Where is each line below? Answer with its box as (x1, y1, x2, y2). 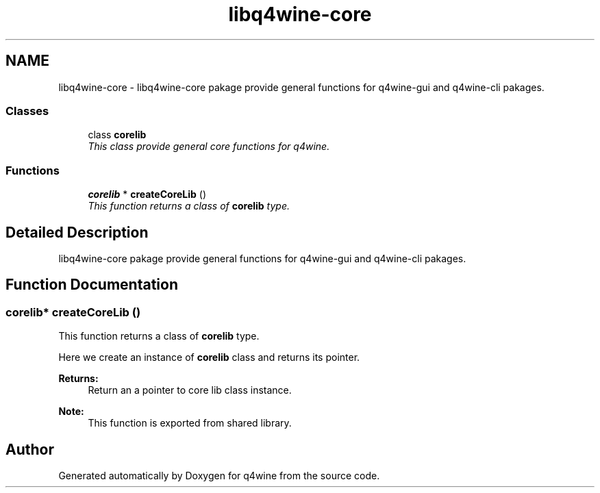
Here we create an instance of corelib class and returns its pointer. (58, 351, 360, 364)
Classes (5, 103, 49, 118)
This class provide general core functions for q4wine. (88, 140, 330, 153)
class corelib (88, 129, 147, 141)
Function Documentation (5, 276, 178, 294)
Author (5, 440, 54, 458)
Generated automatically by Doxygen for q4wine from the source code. (58, 470, 380, 481)
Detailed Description (5, 223, 149, 241)
